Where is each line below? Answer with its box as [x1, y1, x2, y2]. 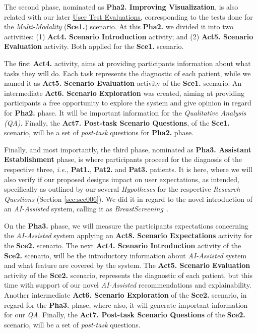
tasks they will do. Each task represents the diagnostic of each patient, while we [4, 68, 251, 78]
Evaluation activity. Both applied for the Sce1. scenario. [4, 41, 184, 51]
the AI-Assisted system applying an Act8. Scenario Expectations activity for [4, 230, 252, 241]
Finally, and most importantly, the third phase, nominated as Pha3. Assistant [4, 144, 251, 154]
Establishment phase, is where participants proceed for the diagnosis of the [4, 154, 242, 164]
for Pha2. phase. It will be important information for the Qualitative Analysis [4, 107, 246, 118]
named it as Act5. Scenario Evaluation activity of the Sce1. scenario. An [4, 78, 242, 88]
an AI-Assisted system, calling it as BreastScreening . [4, 203, 169, 214]
